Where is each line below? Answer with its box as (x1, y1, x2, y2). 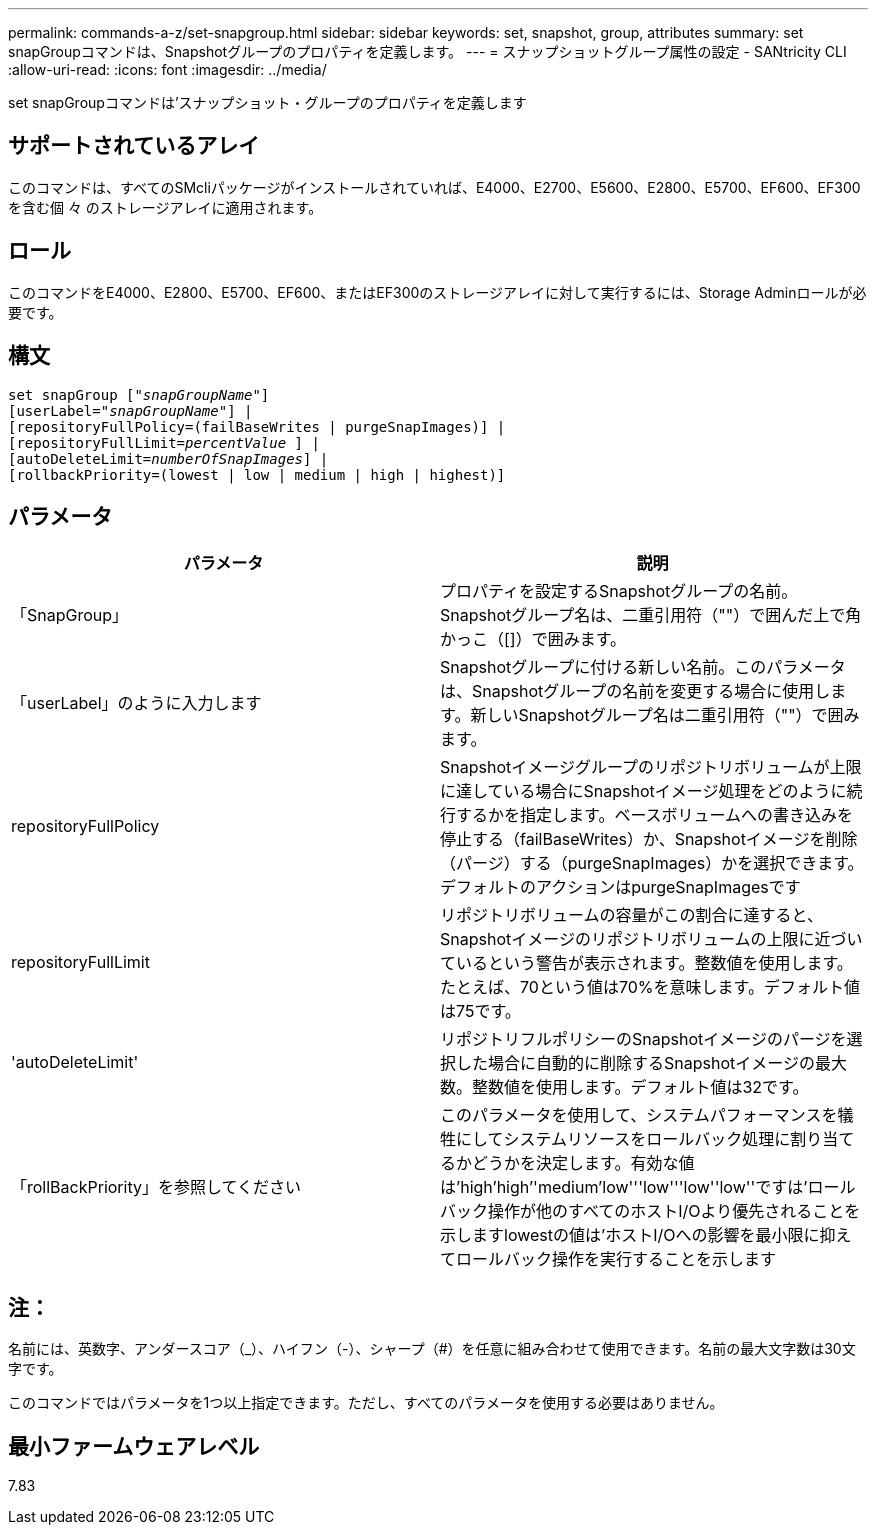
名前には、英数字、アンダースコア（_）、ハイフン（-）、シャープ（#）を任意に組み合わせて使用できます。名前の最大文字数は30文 (8, 1340, 856, 1358)
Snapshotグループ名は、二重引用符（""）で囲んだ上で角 (440, 605, 862, 626)
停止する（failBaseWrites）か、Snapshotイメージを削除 (440, 829, 858, 850)
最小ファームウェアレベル (8, 1433, 260, 1459)
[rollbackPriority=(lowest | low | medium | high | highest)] (8, 466, 506, 483)
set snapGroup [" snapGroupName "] (8, 386, 270, 403)
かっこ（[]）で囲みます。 (440, 629, 627, 650)
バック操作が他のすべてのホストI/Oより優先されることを (440, 1201, 861, 1222)
